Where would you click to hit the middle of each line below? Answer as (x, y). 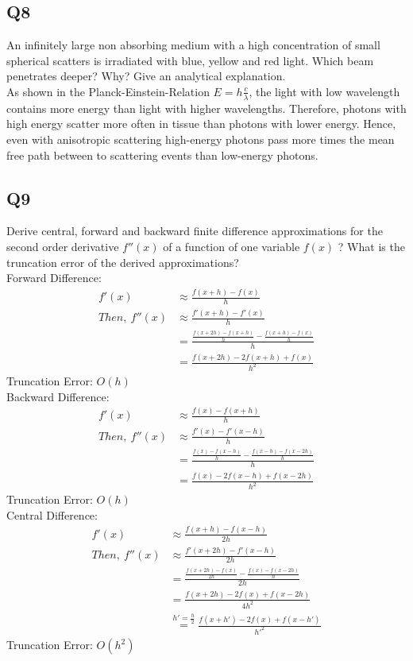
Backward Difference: (58, 396)
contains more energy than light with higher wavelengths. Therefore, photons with (206, 108)
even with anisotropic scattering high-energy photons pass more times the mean (201, 139)
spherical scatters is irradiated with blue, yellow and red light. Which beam (190, 60)
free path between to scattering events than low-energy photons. (162, 155)
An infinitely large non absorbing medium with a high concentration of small (193, 45)
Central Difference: (52, 514)
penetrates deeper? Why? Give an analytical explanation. (146, 76)
